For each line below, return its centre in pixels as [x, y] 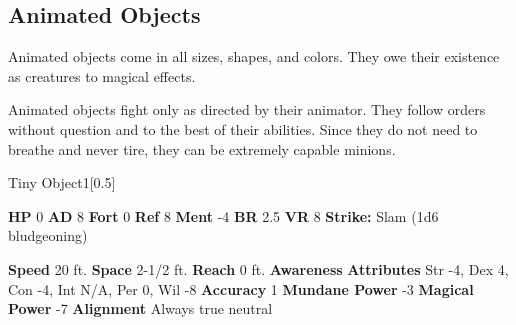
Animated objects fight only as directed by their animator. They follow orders [247, 109]
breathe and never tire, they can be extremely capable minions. [202, 148]
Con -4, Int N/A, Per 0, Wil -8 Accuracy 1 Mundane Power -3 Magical [241, 288]
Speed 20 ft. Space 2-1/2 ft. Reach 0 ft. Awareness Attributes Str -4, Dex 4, [258, 268]
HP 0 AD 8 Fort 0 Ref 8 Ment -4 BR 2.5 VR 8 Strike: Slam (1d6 [223, 215]
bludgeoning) [48, 235]
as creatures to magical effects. [102, 75]
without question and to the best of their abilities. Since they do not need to [243, 128]
